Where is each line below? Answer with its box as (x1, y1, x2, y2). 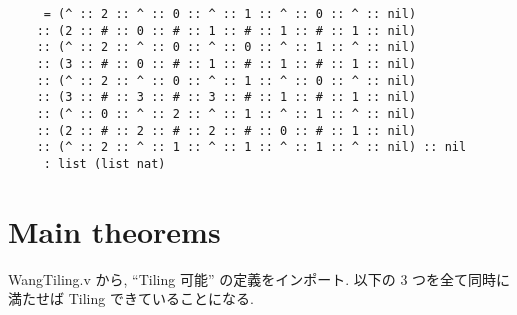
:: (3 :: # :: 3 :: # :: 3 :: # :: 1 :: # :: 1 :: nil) (36, 90, 417, 105)
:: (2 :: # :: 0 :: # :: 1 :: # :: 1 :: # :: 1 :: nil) (36, 23, 417, 38)
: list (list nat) (43, 156, 166, 171)
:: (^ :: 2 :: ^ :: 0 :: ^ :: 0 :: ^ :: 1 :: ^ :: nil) (36, 40, 417, 55)
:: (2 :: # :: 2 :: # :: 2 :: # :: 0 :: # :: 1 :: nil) (36, 123, 417, 138)
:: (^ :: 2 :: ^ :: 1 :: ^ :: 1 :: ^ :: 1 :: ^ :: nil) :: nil (36, 140, 467, 155)
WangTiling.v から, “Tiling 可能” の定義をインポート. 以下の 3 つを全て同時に (8, 268, 511, 289)
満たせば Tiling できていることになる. (8, 288, 254, 309)
